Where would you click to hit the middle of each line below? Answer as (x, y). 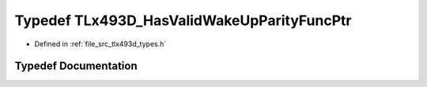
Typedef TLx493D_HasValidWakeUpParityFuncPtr (183, 20)
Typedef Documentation (76, 66)
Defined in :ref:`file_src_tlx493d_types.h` (100, 44)
